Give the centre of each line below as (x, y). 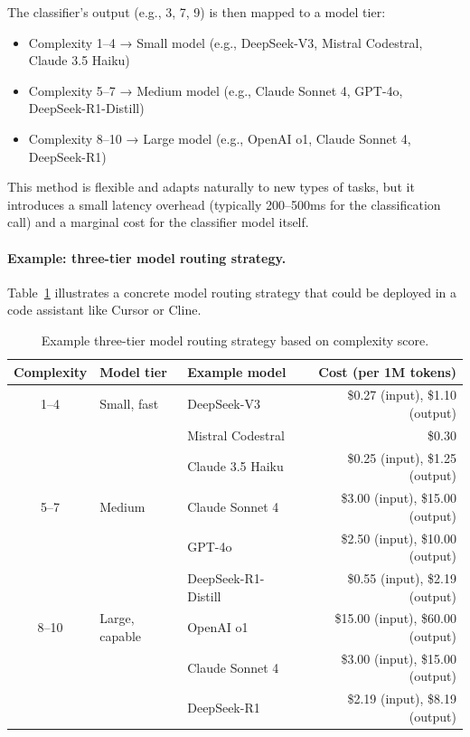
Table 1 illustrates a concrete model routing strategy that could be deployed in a (232, 292)
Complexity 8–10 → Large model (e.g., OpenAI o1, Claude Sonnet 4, (220, 138)
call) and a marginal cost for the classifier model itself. (158, 222)
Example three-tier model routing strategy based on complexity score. (235, 340)
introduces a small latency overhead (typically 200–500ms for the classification (224, 204)
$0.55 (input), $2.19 (402, 577)
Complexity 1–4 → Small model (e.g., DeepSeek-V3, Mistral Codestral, (226, 42)
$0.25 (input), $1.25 (402, 457)
